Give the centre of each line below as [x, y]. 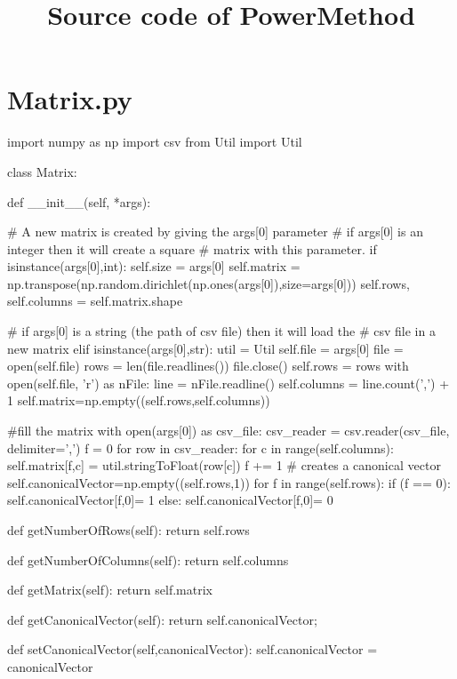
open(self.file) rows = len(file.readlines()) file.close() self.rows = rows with [208, 366]
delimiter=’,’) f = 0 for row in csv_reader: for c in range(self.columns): [200, 447]
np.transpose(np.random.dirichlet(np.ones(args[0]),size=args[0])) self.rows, [208, 283]
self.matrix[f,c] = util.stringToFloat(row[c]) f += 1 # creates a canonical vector [224, 465]
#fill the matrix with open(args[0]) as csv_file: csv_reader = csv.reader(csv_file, [228, 431]
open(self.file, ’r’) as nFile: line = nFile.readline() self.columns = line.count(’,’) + [228, 383]
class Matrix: [42, 171]
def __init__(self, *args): [79, 201]
